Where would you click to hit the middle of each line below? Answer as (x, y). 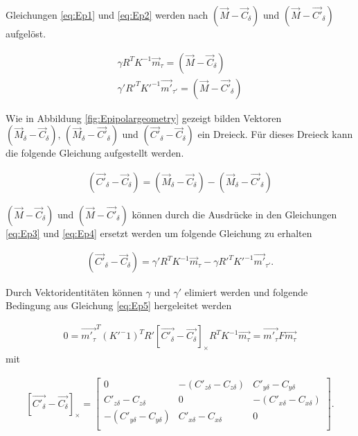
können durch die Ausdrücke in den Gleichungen (234, 214)
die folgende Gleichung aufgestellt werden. (95, 153)
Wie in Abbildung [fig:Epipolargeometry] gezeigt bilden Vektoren (144, 117)
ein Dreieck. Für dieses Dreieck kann (275, 134)
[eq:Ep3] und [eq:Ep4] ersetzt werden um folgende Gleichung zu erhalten (159, 233)
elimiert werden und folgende (246, 291)
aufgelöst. (26, 33)
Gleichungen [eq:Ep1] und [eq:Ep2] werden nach (107, 15)
